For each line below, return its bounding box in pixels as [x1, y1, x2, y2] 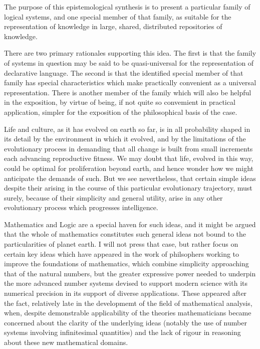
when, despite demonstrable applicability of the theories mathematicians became [4, 307, 251, 318]
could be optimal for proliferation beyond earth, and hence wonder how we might [4, 162, 254, 173]
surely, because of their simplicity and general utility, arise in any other [4, 192, 223, 203]
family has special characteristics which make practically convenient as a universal [4, 77, 256, 88]
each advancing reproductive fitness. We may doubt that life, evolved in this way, [4, 153, 253, 163]
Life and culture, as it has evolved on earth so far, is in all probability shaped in [4, 123, 250, 134]
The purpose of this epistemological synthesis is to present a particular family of [4, 2, 250, 12]
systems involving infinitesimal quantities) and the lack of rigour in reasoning [4, 327, 241, 337]
